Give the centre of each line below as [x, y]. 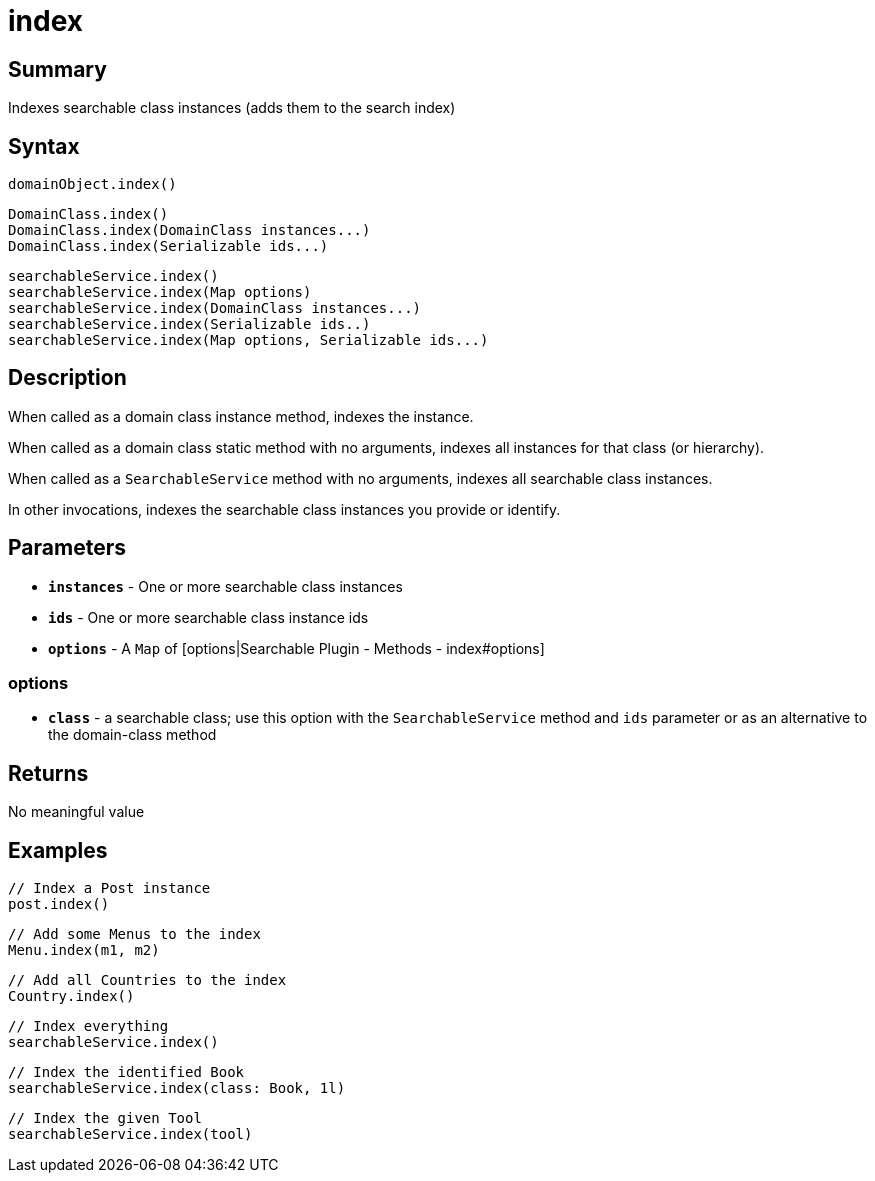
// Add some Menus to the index [134, 934]
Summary [57, 69]
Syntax [44, 146]
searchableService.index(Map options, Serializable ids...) [248, 340]
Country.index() [71, 996]
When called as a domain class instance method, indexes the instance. [241, 416]
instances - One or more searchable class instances [225, 586]
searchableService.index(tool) [130, 1134]
